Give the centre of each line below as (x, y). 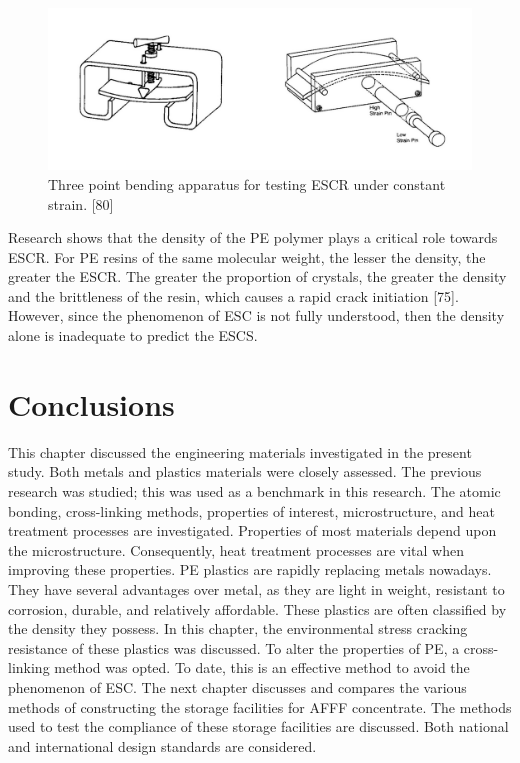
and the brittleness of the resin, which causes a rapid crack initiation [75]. (233, 295)
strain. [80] (81, 203)
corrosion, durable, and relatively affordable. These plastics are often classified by (257, 608)
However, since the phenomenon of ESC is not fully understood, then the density (256, 315)
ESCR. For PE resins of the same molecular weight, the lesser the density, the (247, 256)
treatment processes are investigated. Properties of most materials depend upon (252, 530)
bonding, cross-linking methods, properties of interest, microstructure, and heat (251, 510)
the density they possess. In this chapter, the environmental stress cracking (238, 628)
